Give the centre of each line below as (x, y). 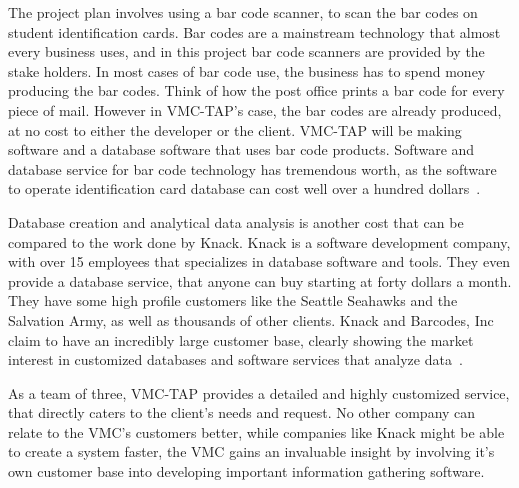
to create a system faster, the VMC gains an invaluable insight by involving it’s (251, 451)
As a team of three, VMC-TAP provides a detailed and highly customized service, (259, 392)
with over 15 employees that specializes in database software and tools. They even (259, 261)
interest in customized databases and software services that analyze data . (235, 359)
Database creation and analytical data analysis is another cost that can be (236, 221)
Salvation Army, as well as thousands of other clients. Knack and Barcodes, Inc (251, 319)
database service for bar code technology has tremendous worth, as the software (252, 168)
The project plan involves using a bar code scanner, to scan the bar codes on (243, 12)
